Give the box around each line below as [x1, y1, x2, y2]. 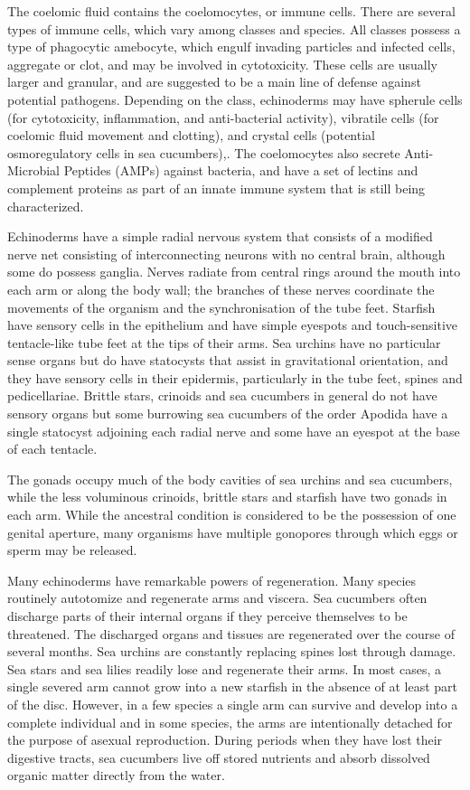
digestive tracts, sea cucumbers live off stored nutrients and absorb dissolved [7, 748, 430, 766]
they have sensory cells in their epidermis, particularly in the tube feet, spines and [7, 368, 463, 387]
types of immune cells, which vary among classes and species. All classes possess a [7, 19, 461, 38]
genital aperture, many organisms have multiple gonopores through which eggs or [7, 522, 458, 541]
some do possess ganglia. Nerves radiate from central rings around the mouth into [7, 262, 461, 281]
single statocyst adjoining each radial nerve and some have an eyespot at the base [7, 421, 460, 440]
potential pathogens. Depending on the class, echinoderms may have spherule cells [7, 89, 463, 108]
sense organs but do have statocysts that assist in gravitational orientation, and [7, 351, 448, 370]
